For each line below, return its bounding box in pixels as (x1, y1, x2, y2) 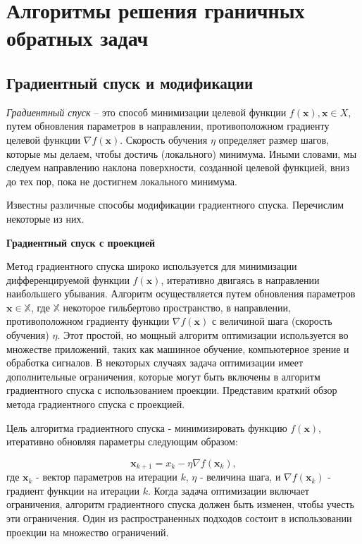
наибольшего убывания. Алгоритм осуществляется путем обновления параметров (6, 286, 356, 301)
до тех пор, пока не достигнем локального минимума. (6, 173, 237, 188)
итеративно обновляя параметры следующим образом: (6, 434, 238, 449)
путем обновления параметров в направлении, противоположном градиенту (6, 118, 330, 133)
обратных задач (6, 23, 149, 52)
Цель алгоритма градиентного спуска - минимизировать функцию (6, 420, 287, 435)
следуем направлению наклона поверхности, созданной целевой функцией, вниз (6, 160, 350, 175)
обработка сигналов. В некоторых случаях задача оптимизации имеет (6, 355, 304, 370)
